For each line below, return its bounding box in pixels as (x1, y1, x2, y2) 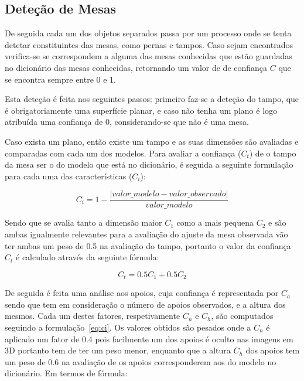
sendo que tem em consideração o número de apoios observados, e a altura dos (5, 298, 286, 310)
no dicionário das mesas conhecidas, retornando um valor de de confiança (5, 61, 268, 73)
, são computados (211, 309, 274, 322)
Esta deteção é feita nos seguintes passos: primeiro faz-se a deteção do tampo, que (5, 93, 299, 105)
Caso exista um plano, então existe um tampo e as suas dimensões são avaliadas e (5, 135, 299, 147)
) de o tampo (249, 147, 296, 159)
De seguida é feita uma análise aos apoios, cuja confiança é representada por (5, 287, 279, 299)
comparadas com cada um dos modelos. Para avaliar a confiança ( (5, 147, 241, 159)
